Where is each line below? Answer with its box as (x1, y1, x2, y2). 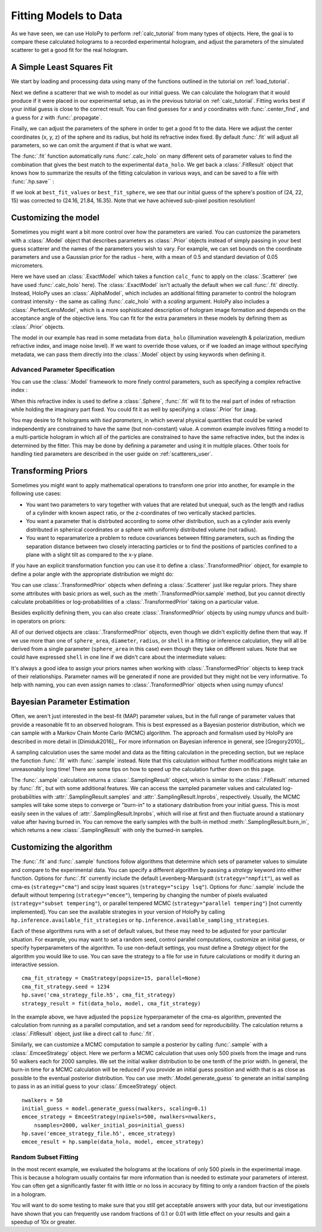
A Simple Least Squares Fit (11, 62, 113, 72)
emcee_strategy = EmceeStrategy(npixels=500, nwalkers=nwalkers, (21, 1114, 217, 1120)
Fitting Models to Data (11, 9, 122, 22)
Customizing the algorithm (11, 842, 113, 852)
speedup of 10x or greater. (11, 1218, 76, 1225)
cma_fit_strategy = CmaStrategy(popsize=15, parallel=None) (21, 975, 201, 982)
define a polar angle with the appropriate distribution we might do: (11, 570, 174, 577)
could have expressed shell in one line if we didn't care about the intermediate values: (11, 653, 227, 661)
